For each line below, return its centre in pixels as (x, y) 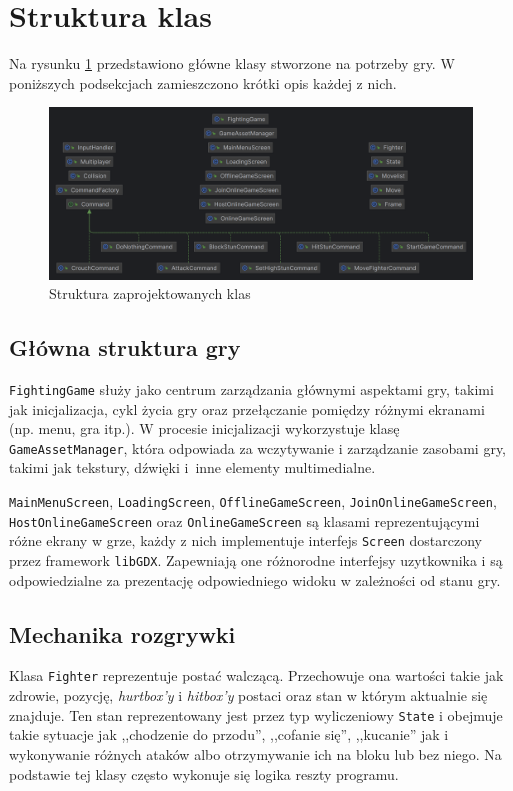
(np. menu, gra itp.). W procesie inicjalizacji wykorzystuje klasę (204, 428)
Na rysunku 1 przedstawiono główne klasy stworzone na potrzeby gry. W (232, 63)
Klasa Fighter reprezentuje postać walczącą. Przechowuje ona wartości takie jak (256, 675)
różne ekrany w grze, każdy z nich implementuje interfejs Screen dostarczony (246, 540)
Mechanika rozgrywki (122, 633)
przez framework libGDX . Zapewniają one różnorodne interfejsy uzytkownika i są (256, 560)
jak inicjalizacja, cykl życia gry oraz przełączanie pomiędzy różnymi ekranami (247, 408)
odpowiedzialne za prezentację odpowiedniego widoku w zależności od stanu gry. (255, 579)
